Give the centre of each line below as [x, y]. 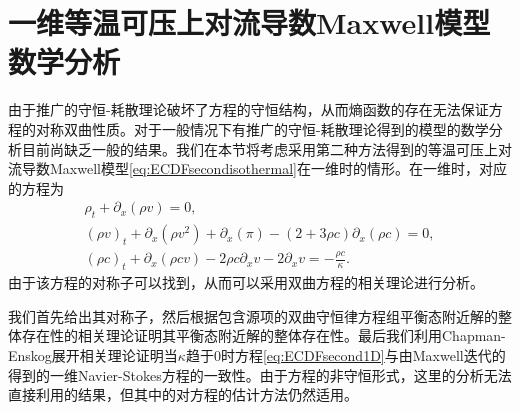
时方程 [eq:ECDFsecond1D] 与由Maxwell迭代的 [363, 355]
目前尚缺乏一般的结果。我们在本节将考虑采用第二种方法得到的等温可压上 [259, 148]
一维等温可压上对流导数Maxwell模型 [249, 22]
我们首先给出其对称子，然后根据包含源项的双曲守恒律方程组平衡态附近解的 [253, 315]
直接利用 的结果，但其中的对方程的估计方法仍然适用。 [183, 394]
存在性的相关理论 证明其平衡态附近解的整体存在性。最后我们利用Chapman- [263, 335]
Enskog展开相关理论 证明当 [93, 355]
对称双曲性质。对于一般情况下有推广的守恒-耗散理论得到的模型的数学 [262, 128]
